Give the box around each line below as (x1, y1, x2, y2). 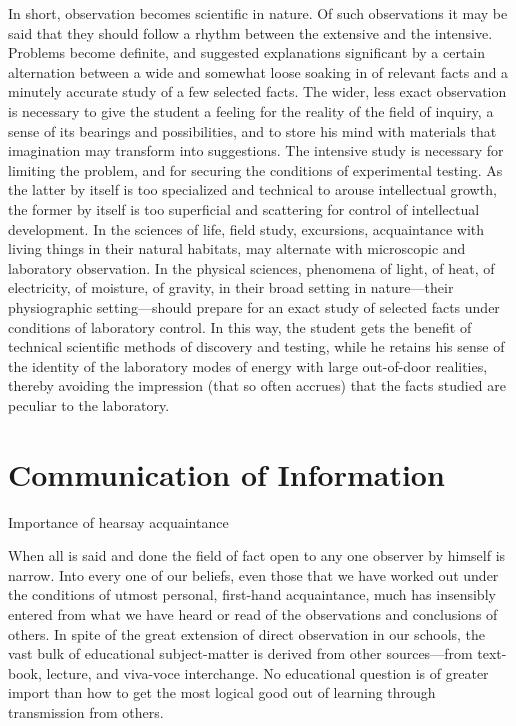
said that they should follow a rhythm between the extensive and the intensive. (8, 22, 493, 43)
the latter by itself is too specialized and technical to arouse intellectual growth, (8, 179, 497, 200)
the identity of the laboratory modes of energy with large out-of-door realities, (8, 355, 488, 376)
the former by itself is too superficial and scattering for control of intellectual (8, 198, 480, 219)
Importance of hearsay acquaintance (8, 511, 229, 532)
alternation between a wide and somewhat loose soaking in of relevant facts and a (8, 61, 509, 82)
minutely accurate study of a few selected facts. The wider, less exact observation (8, 81, 507, 102)
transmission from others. (8, 701, 164, 722)
